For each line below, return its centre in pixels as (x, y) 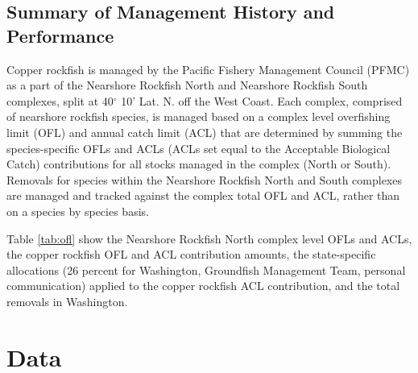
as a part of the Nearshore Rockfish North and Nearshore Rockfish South (187, 85)
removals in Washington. (67, 301)
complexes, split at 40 (60, 100)
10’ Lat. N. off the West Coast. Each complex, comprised (262, 100)
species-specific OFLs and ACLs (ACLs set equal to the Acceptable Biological (199, 148)
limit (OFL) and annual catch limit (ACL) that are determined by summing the (205, 132)
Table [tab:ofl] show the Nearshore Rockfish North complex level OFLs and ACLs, (209, 238)
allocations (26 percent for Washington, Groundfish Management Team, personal (206, 269)
